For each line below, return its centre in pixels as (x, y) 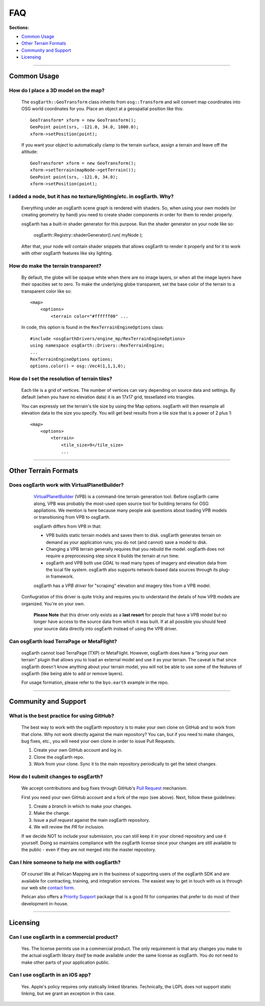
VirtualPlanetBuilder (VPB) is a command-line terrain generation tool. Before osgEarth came (126, 497)
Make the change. (52, 813)
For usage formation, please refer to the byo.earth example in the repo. (95, 682)
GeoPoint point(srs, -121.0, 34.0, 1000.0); (85, 127)
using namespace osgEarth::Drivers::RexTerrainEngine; (97, 345)
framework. (62, 577)
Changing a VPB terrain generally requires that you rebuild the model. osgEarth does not (135, 549)
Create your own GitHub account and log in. (78, 750)
